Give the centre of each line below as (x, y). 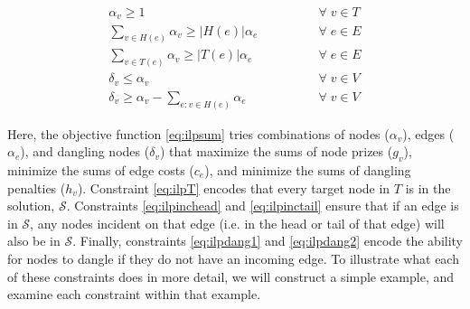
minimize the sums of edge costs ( (101, 170)
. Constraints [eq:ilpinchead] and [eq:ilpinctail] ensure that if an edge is (263, 206)
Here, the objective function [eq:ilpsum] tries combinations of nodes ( (198, 133)
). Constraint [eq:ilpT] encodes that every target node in (234, 187)
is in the (428, 187)
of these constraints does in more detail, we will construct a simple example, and (231, 276)
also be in (34, 241)
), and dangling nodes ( (85, 151)
